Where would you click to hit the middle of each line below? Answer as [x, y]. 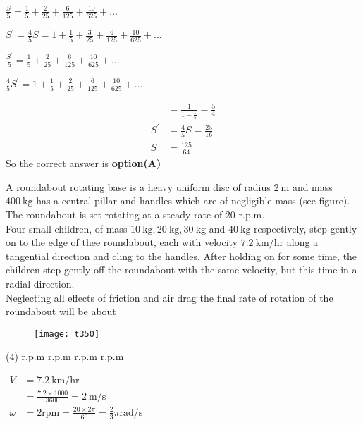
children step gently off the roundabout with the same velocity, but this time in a [181, 270]
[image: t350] [67, 334]
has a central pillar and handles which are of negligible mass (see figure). [193, 201]
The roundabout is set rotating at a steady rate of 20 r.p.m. [135, 214]
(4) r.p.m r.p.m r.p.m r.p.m [65, 356]
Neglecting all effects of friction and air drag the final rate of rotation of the [170, 297]
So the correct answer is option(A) [84, 163]
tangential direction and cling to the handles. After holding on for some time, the [181, 255]
